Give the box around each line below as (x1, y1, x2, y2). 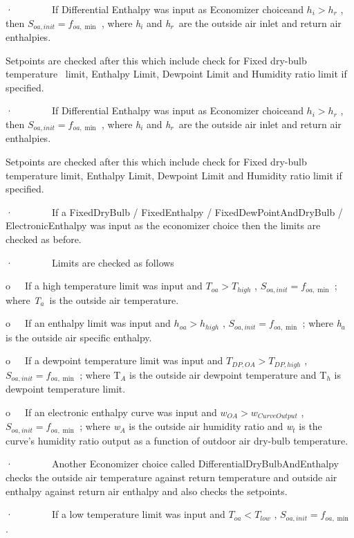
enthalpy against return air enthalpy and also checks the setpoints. (6, 483, 288, 498)
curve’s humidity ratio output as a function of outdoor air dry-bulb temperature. (6, 433, 348, 447)
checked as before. (6, 232, 82, 246)
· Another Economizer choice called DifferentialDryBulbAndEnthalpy (6, 456, 339, 471)
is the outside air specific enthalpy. (6, 330, 152, 344)
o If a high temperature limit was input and (6, 278, 203, 293)
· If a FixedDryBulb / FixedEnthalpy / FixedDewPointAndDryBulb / (6, 204, 343, 219)
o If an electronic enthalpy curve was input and (6, 404, 217, 419)
